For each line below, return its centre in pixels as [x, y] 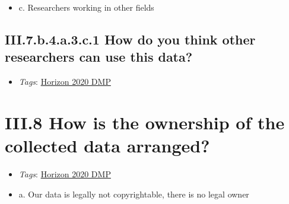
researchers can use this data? [99, 57]
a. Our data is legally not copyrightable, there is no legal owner [134, 194]
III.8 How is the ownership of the [145, 122]
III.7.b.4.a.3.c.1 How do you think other [130, 39]
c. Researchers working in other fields [86, 7]
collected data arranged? [107, 146]
